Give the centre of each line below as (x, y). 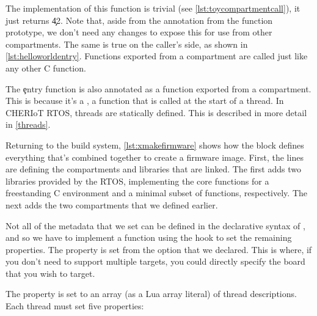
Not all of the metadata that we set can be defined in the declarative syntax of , (155, 225)
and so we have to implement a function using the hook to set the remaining (149, 237)
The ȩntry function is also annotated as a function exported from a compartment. (158, 88)
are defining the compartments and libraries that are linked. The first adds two (153, 169)
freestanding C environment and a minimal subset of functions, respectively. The (157, 193)
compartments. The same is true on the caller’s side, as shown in (127, 44)
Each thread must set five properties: (75, 306)
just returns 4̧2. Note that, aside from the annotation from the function (139, 20)
